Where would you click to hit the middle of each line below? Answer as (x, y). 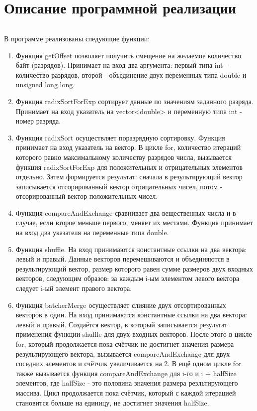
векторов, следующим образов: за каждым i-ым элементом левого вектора (128, 278)
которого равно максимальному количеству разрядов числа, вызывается (124, 157)
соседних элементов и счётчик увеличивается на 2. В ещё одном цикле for (128, 363)
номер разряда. (38, 121)
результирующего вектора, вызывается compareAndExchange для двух (123, 353)
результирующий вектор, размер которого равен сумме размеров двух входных (134, 268)
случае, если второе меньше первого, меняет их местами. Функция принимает (134, 222)
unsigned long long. (45, 84)
